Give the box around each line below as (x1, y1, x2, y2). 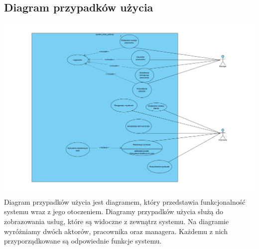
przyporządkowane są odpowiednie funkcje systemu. (4, 236, 162, 246)
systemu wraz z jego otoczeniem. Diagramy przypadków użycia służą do (4, 206, 223, 217)
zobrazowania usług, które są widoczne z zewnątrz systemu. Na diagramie (4, 216, 229, 227)
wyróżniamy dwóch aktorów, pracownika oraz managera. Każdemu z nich (4, 226, 228, 236)
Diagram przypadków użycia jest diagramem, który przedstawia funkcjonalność (4, 196, 246, 207)
